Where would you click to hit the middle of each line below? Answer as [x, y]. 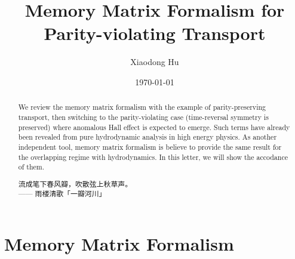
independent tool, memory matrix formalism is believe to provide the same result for [150, 147]
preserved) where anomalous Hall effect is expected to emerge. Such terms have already [154, 127]
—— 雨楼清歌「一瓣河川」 [62, 194]
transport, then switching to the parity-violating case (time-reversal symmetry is [143, 117]
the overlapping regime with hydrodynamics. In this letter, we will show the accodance [153, 157]
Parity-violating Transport [155, 33]
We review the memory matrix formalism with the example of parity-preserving [142, 107]
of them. [31, 167]
